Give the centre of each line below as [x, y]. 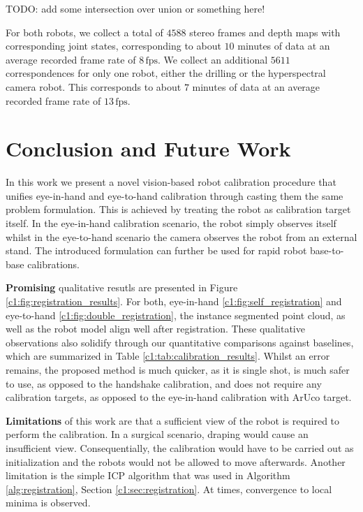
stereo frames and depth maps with [265, 32]
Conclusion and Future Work [148, 148]
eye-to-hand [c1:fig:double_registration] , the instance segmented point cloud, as [176, 315]
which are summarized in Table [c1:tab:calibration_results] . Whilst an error [168, 356]
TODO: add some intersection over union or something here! [135, 8]
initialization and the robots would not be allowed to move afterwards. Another [176, 461]
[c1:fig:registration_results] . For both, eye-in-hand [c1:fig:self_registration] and [174, 301]
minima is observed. [48, 503]
